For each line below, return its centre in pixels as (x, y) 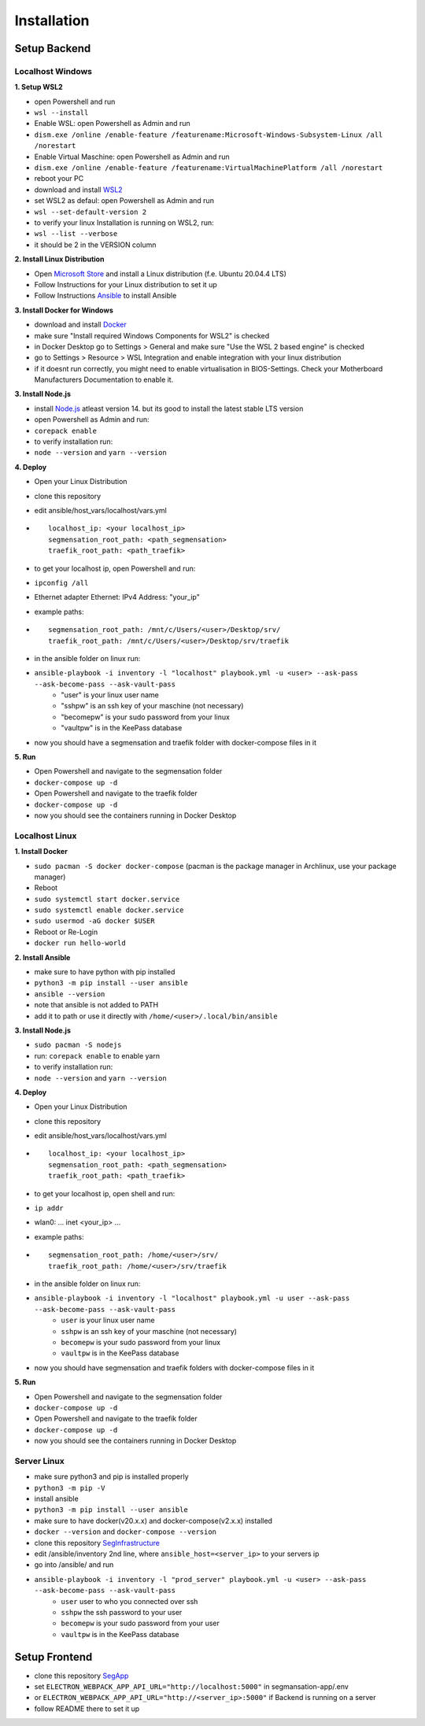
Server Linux (39, 1461)
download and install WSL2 (78, 190)
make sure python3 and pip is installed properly (111, 1477)
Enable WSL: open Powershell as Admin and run (112, 124)
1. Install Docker (41, 852)
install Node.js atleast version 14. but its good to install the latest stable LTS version (169, 408)
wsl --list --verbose (76, 234)
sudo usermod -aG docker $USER (94, 921)
